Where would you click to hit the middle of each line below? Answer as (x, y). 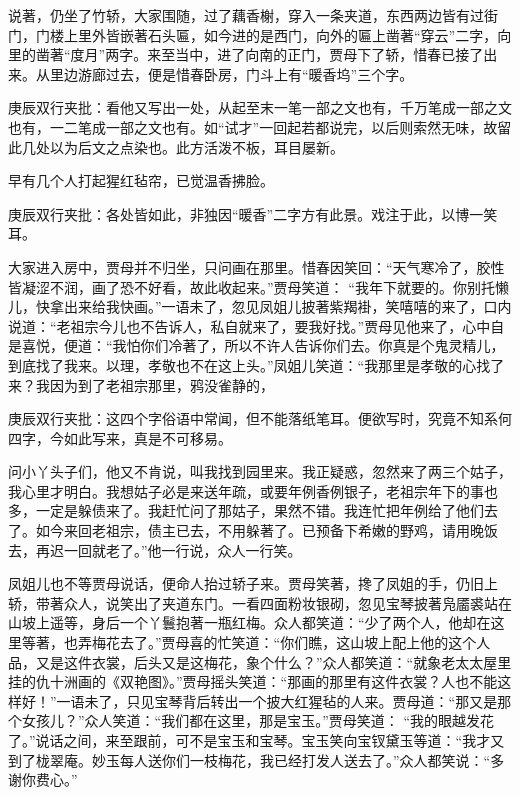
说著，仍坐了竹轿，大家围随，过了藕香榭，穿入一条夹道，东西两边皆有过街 (253, 15)
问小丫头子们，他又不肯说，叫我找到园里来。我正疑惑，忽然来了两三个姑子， (260, 471)
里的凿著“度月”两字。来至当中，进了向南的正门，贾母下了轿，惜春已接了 (246, 54)
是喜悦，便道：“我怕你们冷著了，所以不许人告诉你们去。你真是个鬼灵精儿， (256, 345)
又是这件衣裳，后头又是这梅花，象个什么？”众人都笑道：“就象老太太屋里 (273, 661)
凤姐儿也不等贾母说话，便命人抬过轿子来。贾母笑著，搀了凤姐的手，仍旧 (246, 583)
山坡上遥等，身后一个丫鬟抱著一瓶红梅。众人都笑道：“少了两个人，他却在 (249, 622)
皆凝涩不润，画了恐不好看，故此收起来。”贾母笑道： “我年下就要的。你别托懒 (258, 286)
